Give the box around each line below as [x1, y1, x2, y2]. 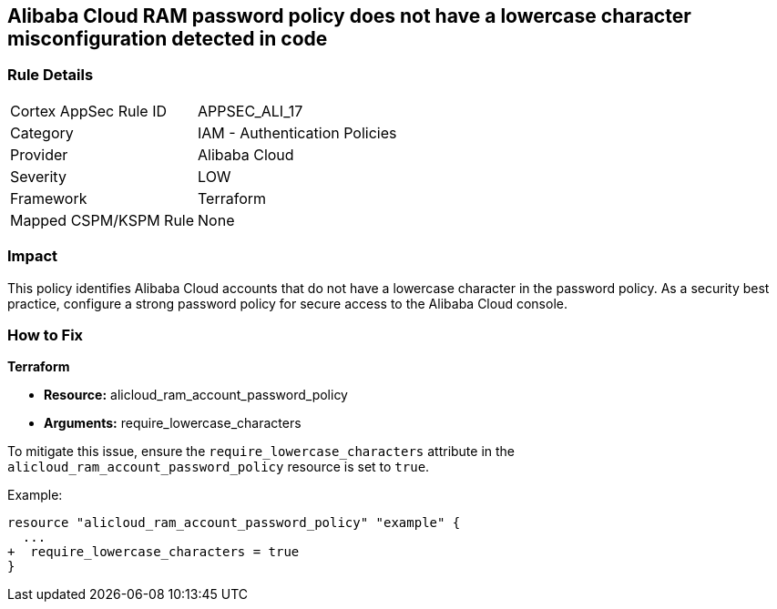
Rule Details [7, 66, 94, 85]
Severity [10, 167, 66, 186]
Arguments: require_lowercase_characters [44, 415, 302, 431]
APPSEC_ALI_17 [198, 101, 303, 120]
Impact [7, 247, 58, 266]
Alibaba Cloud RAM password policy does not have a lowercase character [7, 5, 691, 27]
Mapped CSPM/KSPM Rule [10, 210, 195, 229]
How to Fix [7, 325, 84, 344]
